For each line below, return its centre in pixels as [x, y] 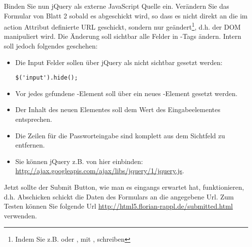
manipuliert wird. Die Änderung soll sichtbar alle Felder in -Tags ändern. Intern [123, 36]
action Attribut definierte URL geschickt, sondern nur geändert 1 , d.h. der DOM [122, 26]
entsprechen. [34, 119]
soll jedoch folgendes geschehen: [51, 46]
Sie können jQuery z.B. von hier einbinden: [79, 161]
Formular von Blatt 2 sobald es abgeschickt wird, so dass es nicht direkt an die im [126, 15]
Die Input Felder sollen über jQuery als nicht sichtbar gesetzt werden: [119, 62]
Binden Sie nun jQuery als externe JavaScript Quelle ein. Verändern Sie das [117, 6]
